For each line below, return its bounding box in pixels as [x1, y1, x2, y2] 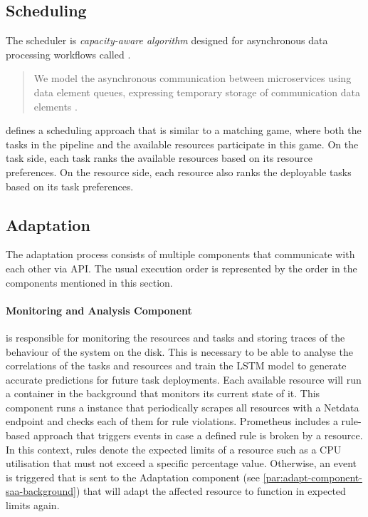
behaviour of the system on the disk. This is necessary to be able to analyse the [6, 344, 353, 359]
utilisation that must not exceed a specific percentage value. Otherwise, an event [6, 456, 357, 471]
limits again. [6, 498, 60, 513]
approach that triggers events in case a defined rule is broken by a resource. [33, 428, 363, 443]
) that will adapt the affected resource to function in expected [75, 483, 346, 498]
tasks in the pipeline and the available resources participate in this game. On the [6, 136, 359, 151]
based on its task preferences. [6, 178, 134, 193]
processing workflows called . [6, 46, 131, 61]
